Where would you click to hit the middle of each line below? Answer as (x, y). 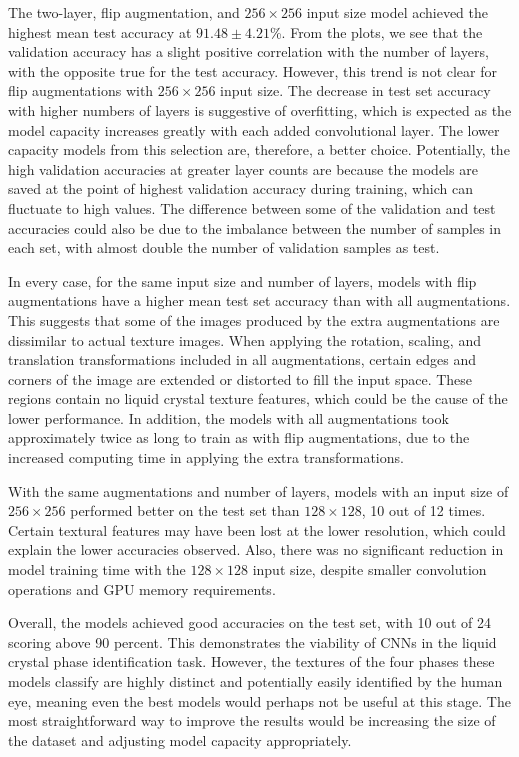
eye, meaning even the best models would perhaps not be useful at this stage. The (259, 700)
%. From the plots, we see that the (376, 31)
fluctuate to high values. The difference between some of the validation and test (252, 207)
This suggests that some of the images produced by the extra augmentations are (254, 319)
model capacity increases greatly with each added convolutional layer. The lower (254, 129)
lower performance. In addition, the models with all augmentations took (228, 417)
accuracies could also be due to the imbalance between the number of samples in (255, 227)
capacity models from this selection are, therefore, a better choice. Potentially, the (259, 149)
